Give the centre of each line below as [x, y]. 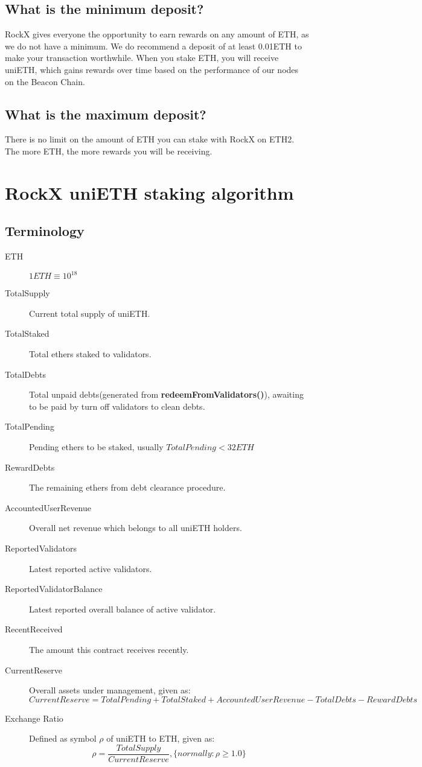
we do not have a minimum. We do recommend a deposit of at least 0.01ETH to [153, 46]
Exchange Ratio [34, 718]
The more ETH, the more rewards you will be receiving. [109, 151]
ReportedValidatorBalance [54, 589]
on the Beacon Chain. [45, 81]
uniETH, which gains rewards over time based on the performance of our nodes [152, 69]
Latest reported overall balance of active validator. [123, 609]
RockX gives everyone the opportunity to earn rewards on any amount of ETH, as [157, 34]
